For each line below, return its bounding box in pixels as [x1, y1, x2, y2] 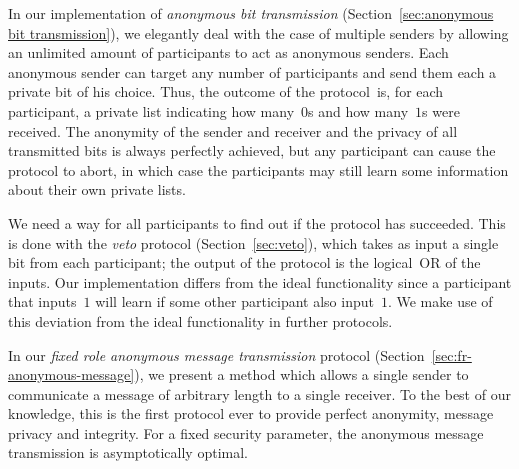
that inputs [8, 291, 77, 312]
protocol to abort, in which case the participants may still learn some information [8, 159, 509, 180]
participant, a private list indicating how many [8, 100, 295, 121]
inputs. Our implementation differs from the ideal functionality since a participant [8, 271, 512, 292]
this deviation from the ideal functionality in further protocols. [8, 310, 393, 331]
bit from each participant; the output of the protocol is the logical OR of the [8, 252, 481, 273]
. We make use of [387, 291, 493, 312]
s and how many [308, 100, 409, 121]
